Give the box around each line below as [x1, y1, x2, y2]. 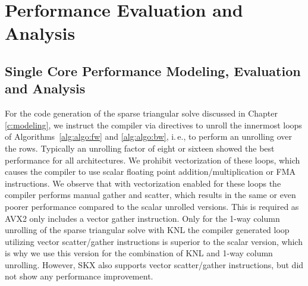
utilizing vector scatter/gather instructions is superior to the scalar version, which [5, 235, 303, 247]
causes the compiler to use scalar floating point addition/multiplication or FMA [5, 165, 296, 178]
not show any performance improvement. [5, 270, 153, 282]
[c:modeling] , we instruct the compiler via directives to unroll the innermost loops [5, 118, 302, 131]
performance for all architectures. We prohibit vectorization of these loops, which [5, 153, 300, 166]
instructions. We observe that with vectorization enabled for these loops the [5, 177, 281, 189]
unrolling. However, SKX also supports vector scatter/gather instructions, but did [5, 258, 304, 271]
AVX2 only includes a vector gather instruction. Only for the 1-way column [5, 212, 280, 224]
